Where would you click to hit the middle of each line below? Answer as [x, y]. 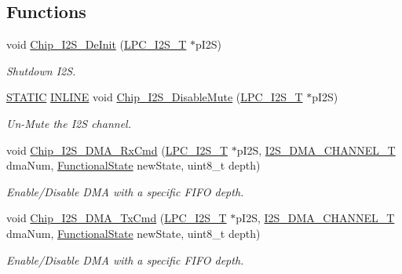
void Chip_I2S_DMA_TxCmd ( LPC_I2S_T [117, 218]
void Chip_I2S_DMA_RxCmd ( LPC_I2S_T [117, 150]
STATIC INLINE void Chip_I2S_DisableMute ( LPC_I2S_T [155, 97]
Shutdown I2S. [41, 70]
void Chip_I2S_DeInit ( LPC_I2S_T [97, 44]
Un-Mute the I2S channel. [69, 123]
